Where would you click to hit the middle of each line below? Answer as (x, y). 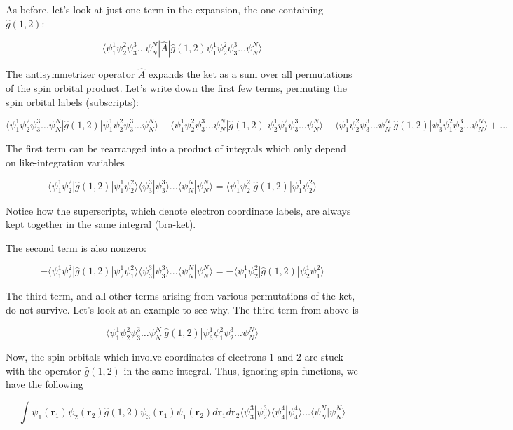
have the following (45, 384)
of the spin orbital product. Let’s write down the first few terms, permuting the (176, 88)
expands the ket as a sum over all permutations (251, 74)
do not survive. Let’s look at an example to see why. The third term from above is (182, 310)
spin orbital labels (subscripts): (72, 101)
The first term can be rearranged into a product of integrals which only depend (176, 148)
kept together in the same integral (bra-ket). (101, 224)
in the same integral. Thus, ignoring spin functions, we (241, 370)
